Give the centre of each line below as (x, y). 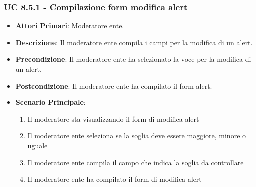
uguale (38, 145)
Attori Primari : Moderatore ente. (70, 26)
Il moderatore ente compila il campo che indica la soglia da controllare (135, 162)
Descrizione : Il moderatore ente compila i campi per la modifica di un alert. (134, 42)
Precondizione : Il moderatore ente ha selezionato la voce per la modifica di (133, 59)
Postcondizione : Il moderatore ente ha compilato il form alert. (114, 85)
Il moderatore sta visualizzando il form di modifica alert (113, 119)
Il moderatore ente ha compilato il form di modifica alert (115, 179)
